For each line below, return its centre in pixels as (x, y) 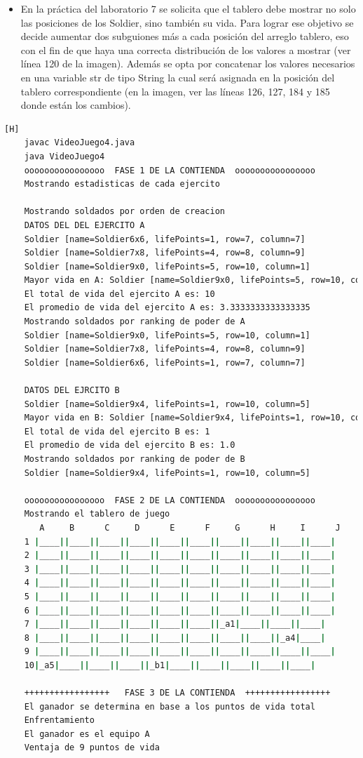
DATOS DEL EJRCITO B (72, 391)
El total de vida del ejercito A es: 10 (119, 294)
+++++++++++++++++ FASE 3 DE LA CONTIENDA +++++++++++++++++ (177, 693)
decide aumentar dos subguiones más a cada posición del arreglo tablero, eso (185, 36)
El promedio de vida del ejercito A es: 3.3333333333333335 (167, 308)
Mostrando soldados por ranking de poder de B (135, 459)
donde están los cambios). (76, 105)
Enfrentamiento (59, 720)
